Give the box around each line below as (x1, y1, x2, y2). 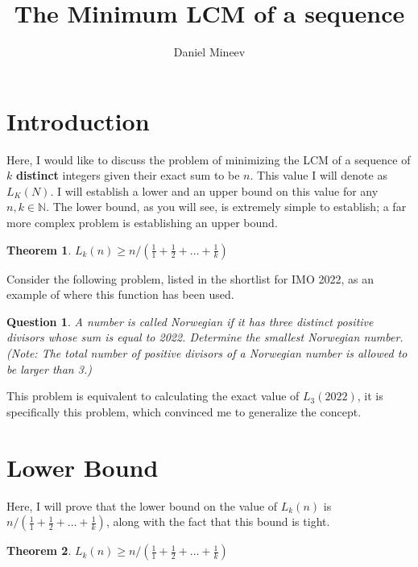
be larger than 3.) (6, 360, 92, 377)
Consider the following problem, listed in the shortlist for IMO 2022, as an (6, 270, 374, 287)
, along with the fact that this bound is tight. (106, 513, 330, 530)
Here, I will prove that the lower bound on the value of (6, 497, 278, 514)
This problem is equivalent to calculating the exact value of (6, 387, 300, 404)
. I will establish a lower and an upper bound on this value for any (50, 182, 379, 199)
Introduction (6, 104, 150, 137)
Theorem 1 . (6, 241, 72, 258)
